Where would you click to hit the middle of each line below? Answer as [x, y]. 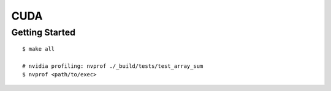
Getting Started [44, 32]
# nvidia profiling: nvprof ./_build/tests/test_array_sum [113, 66]
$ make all [39, 49]
